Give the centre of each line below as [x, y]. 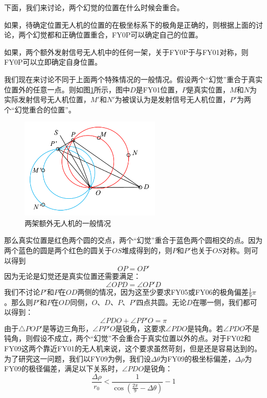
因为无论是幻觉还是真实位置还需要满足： [72, 276]
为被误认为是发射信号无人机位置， [172, 99]
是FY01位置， [159, 89]
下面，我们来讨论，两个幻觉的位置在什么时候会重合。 [94, 7]
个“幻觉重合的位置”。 [40, 109]
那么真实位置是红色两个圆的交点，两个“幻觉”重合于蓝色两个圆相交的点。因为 [133, 240]
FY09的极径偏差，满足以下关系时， [63, 368]
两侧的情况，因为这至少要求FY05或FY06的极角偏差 [163, 291]
